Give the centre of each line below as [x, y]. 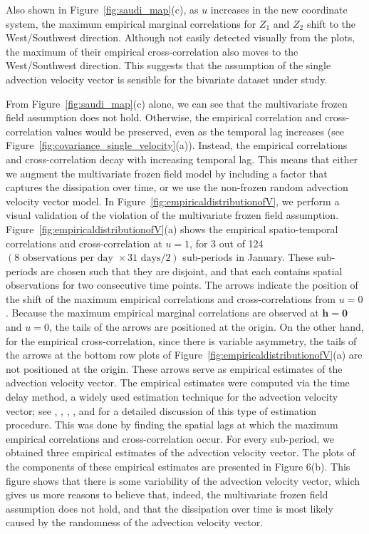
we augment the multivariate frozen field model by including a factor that [167, 173]
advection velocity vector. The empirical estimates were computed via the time [178, 382]
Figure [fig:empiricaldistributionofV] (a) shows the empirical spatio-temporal [172, 229]
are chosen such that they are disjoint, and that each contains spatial [192, 271]
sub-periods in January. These [248, 257]
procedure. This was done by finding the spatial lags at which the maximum [172, 425]
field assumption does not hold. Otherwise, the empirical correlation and [164, 117]
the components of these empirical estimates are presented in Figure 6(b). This [178, 466]
